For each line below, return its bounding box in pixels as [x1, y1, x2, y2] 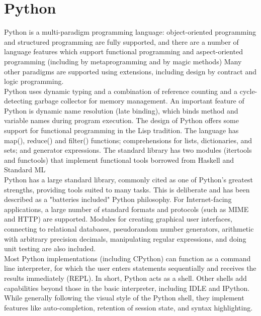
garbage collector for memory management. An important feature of [34, 95, 244, 106]
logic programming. [4, 76, 64, 86]
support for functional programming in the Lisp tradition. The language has [4, 125, 239, 136]
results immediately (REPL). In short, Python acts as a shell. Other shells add [4, 272, 247, 283]
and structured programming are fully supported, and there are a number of [4, 36, 239, 47]
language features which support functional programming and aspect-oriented [4, 46, 243, 57]
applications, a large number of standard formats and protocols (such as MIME [4, 203, 249, 214]
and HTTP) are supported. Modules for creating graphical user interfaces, [4, 214, 232, 224]
